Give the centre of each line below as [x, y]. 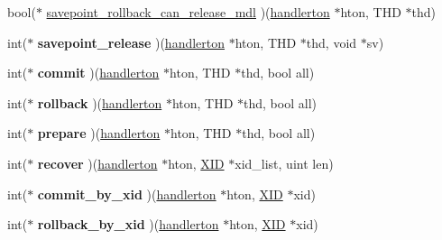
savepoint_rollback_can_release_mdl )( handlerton [188, 12]
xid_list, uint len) [284, 163]
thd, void [331, 42]
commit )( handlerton [98, 73]
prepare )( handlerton [99, 133]
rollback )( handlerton [100, 102]
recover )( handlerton [97, 163]
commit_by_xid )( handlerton [127, 194]
